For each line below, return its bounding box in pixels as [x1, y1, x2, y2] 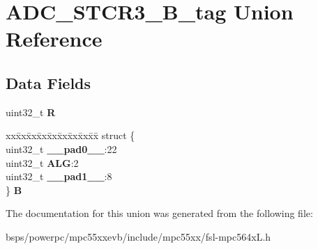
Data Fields [6, 72, 91, 93]
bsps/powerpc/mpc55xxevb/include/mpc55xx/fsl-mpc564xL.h [6, 229, 271, 243]
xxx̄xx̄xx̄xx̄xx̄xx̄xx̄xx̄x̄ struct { [6, 128, 135, 143]
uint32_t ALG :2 [6, 155, 79, 170]
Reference [6, 24, 103, 53]
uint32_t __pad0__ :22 [6, 141, 117, 156]
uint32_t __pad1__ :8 [6, 169, 112, 184]
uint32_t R [6, 104, 56, 119]
